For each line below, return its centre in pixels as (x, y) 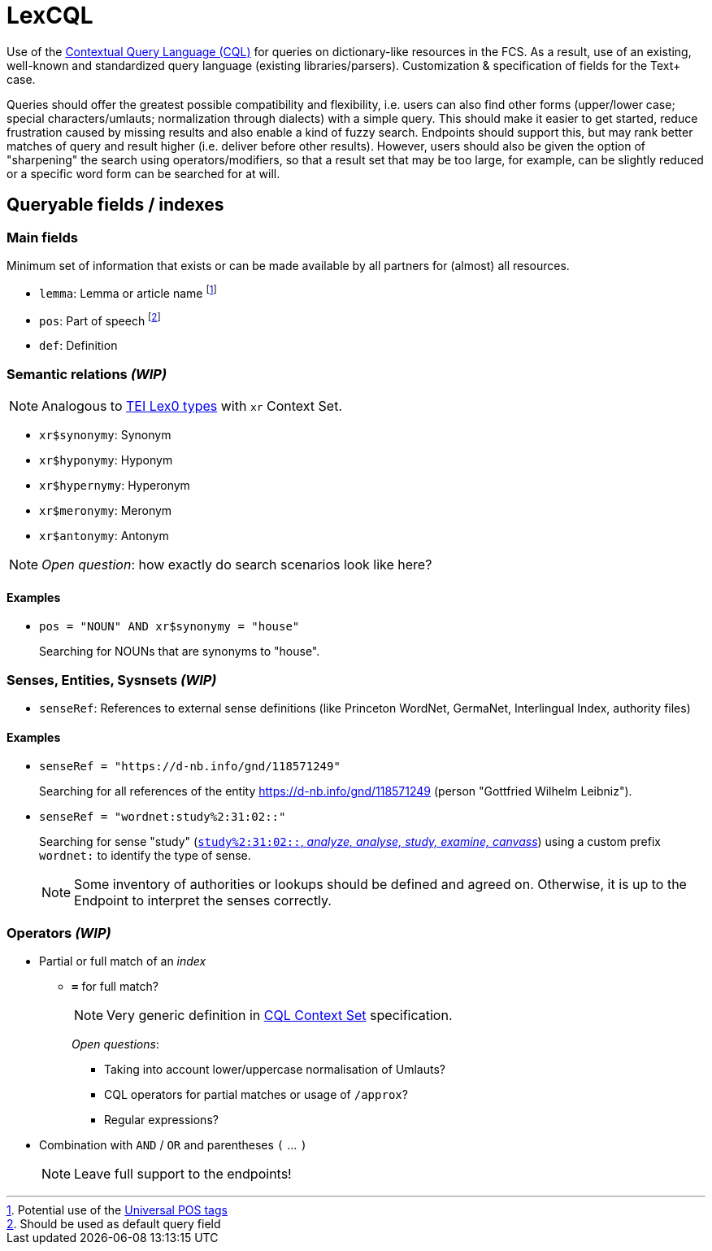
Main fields (42, 237)
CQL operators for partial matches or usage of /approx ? (256, 1094)
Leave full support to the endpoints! (183, 1173)
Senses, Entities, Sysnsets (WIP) (112, 680)
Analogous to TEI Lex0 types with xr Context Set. (192, 406)
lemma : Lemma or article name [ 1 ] (128, 292)
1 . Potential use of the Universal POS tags (117, 1210)
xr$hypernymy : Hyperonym (115, 486)
